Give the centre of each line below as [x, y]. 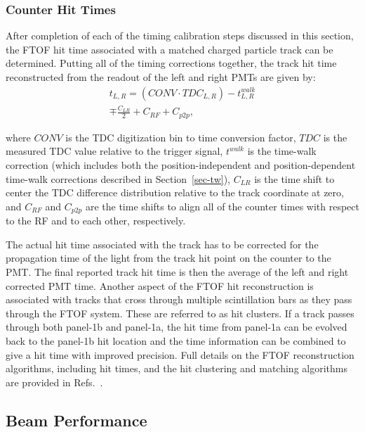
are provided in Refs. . [54, 382]
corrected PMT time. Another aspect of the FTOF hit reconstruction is [160, 285]
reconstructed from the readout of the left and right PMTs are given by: [161, 77]
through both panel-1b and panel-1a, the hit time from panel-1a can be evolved [177, 327]
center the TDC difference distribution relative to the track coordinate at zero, [175, 192]
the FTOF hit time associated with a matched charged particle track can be [170, 49]
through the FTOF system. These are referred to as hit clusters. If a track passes [180, 313]
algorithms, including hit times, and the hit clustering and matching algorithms [177, 368]
